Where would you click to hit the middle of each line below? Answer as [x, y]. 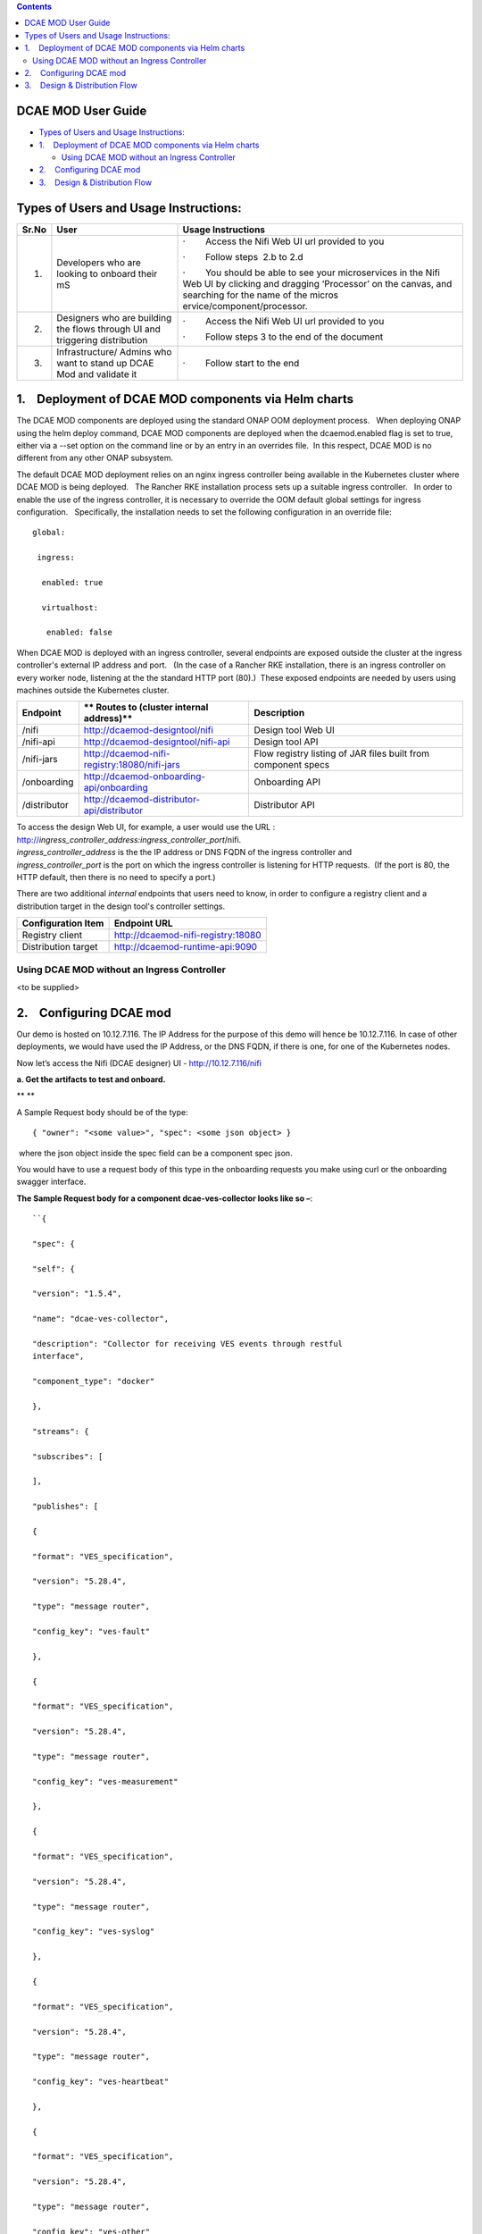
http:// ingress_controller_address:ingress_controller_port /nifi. [129, 839]
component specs [292, 765]
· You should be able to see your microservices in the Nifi [312, 273]
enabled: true [72, 582]
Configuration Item [63, 923]
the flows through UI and [108, 329]
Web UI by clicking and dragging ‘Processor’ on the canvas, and [317, 283]
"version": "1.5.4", [77, 1294]
